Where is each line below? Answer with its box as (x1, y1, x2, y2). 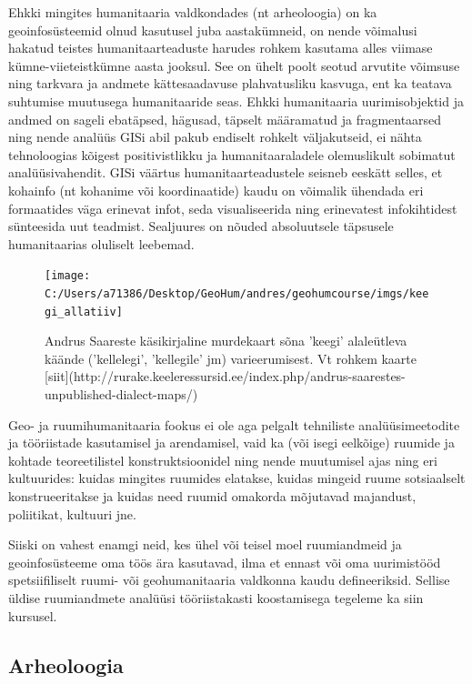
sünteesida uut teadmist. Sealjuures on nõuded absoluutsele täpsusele (8, 216, 394, 236)
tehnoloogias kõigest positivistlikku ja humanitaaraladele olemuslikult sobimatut (8, 145, 456, 164)
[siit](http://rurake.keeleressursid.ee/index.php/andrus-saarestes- (45, 367, 406, 386)
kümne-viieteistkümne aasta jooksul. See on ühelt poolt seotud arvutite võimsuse (8, 55, 460, 75)
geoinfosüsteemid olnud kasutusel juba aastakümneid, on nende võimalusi (8, 20, 417, 39)
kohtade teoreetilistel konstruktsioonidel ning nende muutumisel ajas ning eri (8, 450, 437, 469)
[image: (45, 269, 91, 283)
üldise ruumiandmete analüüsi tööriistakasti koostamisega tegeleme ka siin (8, 588, 424, 607)
